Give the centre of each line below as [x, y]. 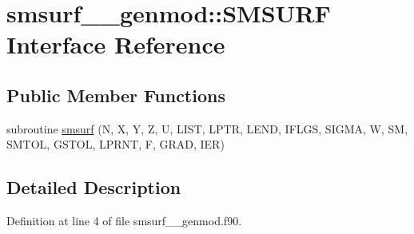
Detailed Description [94, 187]
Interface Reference [116, 44]
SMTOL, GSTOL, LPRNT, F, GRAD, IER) [115, 144]
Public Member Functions [116, 95]
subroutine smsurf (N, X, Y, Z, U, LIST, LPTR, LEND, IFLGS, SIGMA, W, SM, [207, 128]
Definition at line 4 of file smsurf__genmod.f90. [124, 221]
